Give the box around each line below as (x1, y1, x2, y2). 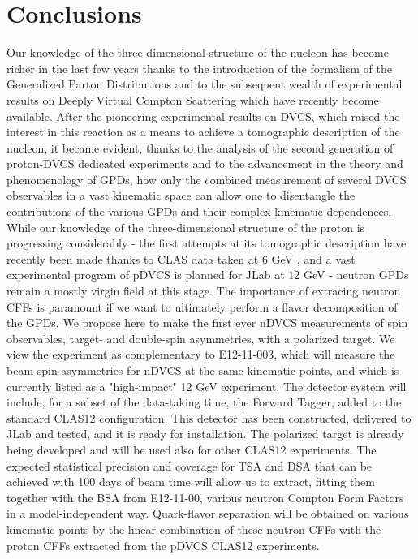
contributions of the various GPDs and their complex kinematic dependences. (6, 203, 392, 220)
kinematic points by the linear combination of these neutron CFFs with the (6, 520, 381, 537)
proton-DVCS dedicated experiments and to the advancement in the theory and (6, 155, 403, 172)
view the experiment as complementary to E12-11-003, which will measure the (6, 346, 395, 363)
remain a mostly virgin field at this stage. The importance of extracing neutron (6, 282, 401, 299)
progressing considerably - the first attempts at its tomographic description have (6, 234, 407, 252)
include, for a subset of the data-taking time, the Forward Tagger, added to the (6, 393, 402, 411)
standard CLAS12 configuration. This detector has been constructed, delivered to (6, 409, 412, 426)
